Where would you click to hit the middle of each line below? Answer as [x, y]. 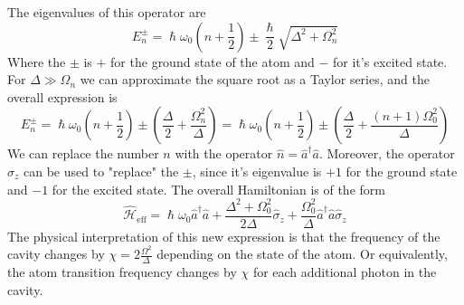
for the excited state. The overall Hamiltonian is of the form [218, 189]
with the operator [224, 153]
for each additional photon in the [345, 272]
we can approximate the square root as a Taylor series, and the [255, 79]
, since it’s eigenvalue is [257, 171]
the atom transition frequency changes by [122, 272]
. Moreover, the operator [387, 153]
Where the [37, 61]
